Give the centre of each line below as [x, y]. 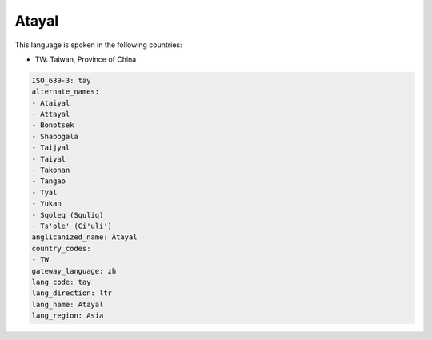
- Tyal [44, 192]
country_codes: [61, 248]
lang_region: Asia [68, 316]
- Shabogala [55, 136]
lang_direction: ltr [72, 293]
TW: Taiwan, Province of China [86, 59]
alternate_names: [66, 92]
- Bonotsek [53, 125]
